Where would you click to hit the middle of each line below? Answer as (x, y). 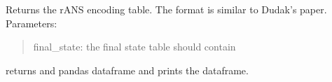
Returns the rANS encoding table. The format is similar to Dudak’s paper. (166, 9)
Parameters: (32, 23)
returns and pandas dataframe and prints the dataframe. (127, 70)
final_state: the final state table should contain (134, 47)
